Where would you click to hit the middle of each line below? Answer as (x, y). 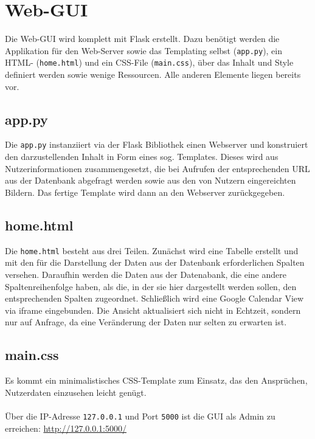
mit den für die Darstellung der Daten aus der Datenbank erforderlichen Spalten (155, 262)
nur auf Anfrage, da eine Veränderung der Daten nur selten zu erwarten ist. (146, 322)
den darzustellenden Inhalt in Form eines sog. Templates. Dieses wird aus (142, 157)
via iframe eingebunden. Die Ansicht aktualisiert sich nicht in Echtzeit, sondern (153, 310)
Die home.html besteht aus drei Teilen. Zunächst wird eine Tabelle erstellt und (152, 250)
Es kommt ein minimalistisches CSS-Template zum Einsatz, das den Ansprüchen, (156, 380)
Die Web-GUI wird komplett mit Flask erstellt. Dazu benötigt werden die (142, 39)
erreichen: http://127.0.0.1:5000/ (66, 428)
